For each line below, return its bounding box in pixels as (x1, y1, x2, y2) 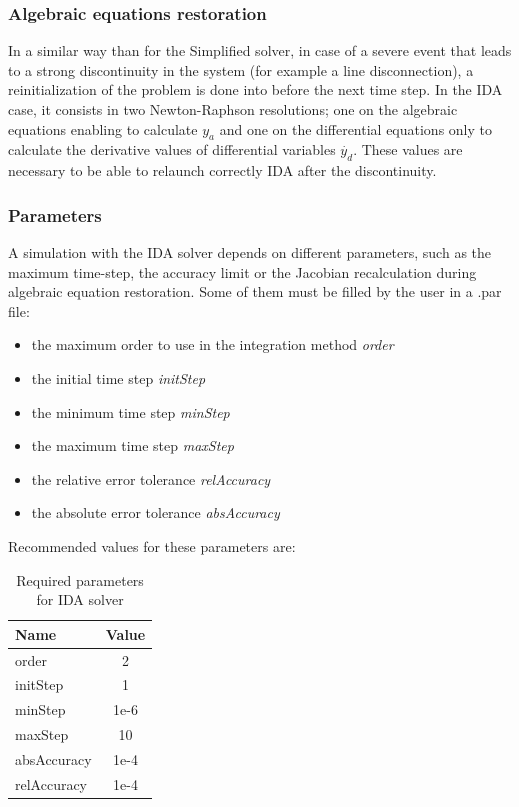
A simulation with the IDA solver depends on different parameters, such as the (8, 242, 492, 262)
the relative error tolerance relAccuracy (31, 468, 271, 489)
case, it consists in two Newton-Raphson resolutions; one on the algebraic (8, 99, 458, 119)
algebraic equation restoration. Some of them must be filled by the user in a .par (8, 281, 502, 302)
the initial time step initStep (31, 367, 206, 388)
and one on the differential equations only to (219, 118, 493, 139)
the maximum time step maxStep (31, 435, 234, 456)
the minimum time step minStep (31, 401, 230, 422)
